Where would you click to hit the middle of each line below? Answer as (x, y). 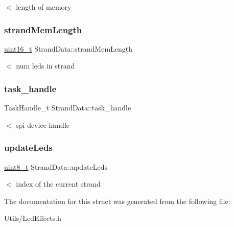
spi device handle (43, 124)
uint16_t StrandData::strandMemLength (68, 48)
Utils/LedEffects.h (33, 218)
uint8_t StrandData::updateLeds (56, 166)
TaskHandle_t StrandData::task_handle (68, 108)
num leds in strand (45, 66)
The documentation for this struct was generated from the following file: (117, 201)
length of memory (44, 7)
